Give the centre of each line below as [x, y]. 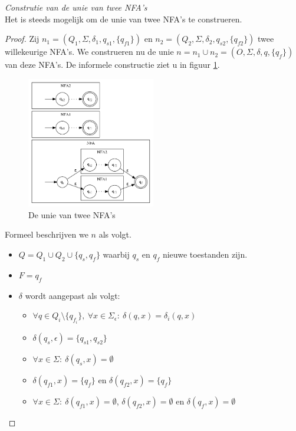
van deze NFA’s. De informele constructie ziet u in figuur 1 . [112, 65]
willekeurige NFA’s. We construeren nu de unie [89, 52]
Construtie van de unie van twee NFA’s [76, 7]
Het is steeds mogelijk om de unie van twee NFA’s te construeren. [124, 19]
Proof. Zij [22, 39]
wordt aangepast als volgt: [73, 295]
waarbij [116, 254]
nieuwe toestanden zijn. [205, 254]
